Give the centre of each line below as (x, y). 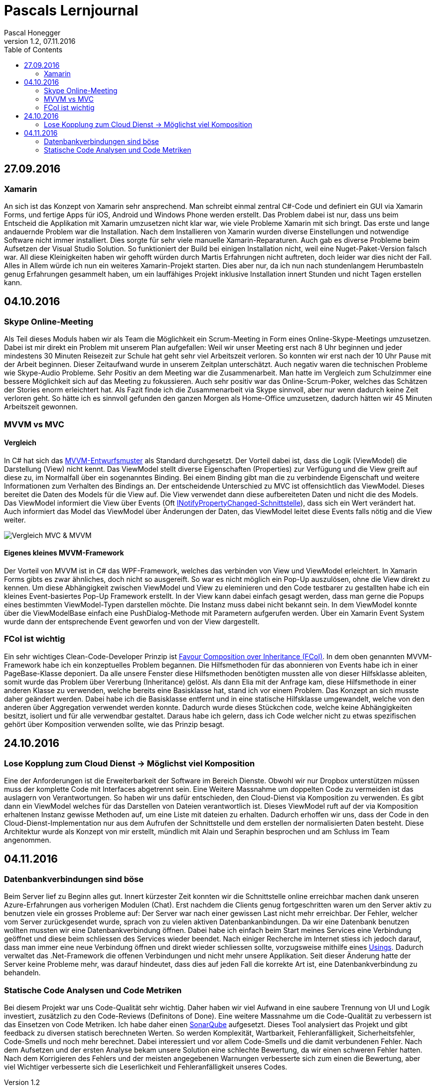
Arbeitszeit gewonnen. (41, 407)
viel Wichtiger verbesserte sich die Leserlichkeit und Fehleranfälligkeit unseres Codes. (146, 1067)
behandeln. (22, 973)
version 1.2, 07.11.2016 (40, 41)
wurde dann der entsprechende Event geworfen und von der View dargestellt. (132, 622)
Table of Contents (33, 49)
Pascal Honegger (32, 32)
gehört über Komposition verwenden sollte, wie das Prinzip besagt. (114, 724)
